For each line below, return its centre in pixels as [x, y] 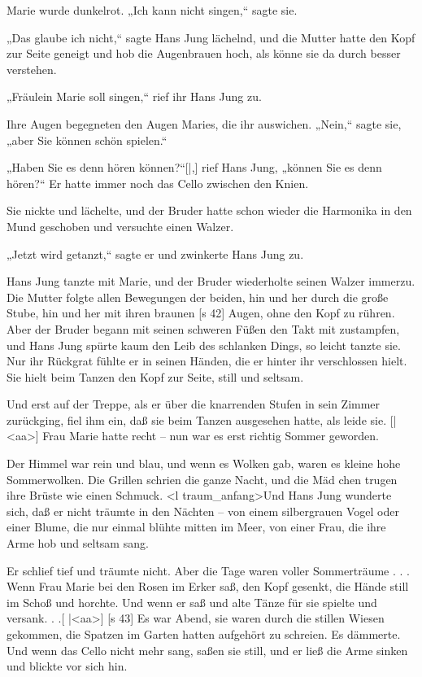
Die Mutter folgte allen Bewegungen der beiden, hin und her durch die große [198, 297]
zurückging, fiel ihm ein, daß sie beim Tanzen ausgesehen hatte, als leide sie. [197, 419]
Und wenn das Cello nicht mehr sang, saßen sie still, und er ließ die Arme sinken [207, 650]
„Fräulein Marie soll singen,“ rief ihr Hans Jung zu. [134, 96]
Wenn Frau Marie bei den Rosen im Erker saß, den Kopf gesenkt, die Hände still [208, 586]
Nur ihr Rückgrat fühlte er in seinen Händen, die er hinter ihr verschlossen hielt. [207, 361]
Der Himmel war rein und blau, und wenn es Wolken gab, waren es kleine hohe [204, 463]
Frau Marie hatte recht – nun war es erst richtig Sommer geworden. [211, 436]
